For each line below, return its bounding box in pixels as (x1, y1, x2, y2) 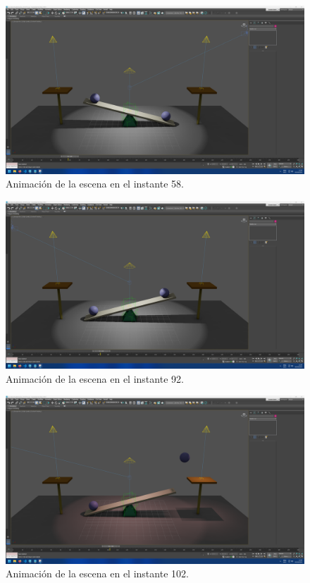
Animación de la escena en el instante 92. (6, 371, 184, 386)
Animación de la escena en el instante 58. (6, 176, 184, 191)
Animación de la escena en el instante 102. (6, 566, 189, 581)
